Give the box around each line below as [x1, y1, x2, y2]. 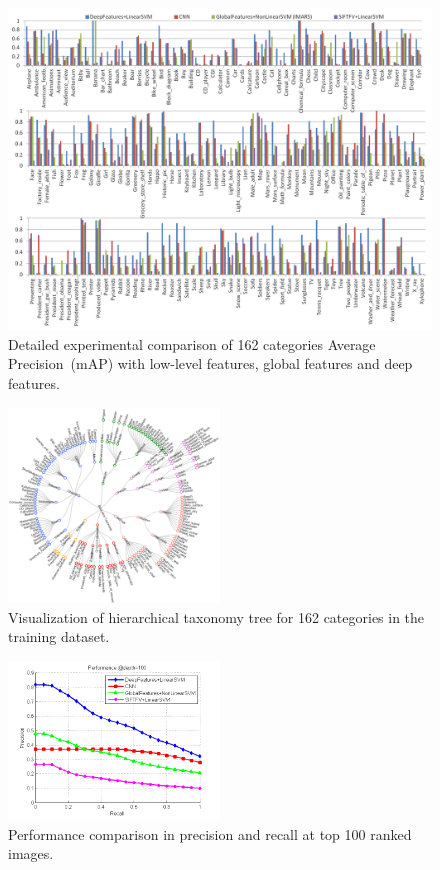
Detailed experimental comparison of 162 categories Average [8, 333, 376, 354]
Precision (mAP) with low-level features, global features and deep [8, 353, 413, 374]
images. [8, 843, 54, 864]
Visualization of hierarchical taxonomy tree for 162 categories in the [8, 606, 425, 627]
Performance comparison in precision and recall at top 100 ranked [8, 823, 412, 844]
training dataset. [8, 626, 110, 647]
